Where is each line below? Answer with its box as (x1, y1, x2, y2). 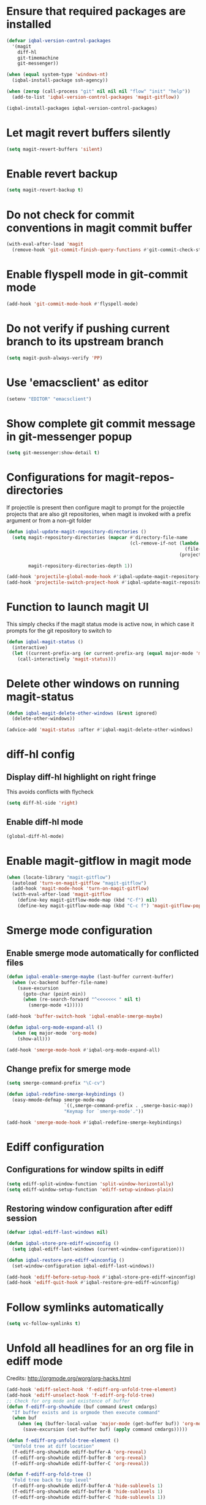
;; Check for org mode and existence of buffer (6, 1398, 131, 1404)
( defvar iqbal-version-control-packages (6, 37, 112, 44)
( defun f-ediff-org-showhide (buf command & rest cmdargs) (6, 1404, 158, 1410)
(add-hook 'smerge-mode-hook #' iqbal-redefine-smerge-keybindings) (6, 1119, 183, 1126)
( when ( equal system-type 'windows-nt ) (6, 72, 109, 78)
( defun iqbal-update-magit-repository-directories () (6, 529, 147, 535)
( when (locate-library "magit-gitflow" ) (6, 874, 112, 880)
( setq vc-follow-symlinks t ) (6, 1321, 81, 1327)
